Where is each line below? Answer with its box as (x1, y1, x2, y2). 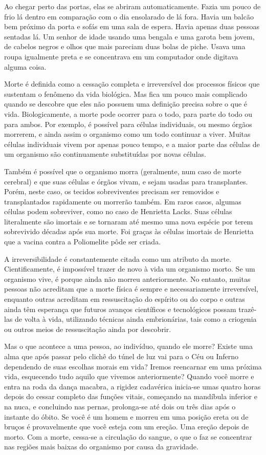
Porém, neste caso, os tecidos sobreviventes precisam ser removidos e (4, 186, 219, 197)
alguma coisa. (4, 61, 47, 72)
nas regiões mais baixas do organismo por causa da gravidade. (4, 441, 198, 452)
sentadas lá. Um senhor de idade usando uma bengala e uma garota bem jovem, (4, 31, 255, 42)
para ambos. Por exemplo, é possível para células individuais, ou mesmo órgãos (4, 118, 252, 129)
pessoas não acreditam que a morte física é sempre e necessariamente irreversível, (4, 283, 258, 294)
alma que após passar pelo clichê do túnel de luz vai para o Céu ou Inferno (4, 351, 239, 361)
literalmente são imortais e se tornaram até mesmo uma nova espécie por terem (4, 216, 253, 226)
